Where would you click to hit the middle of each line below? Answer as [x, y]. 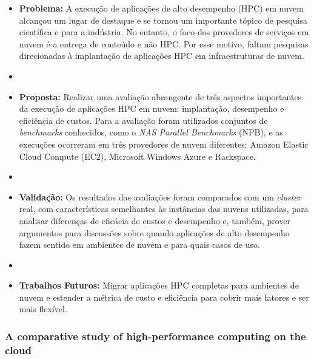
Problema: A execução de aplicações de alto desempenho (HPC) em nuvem [161, 8]
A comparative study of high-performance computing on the [155, 336]
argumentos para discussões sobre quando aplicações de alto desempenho [154, 232]
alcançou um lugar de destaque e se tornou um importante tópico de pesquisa [163, 20]
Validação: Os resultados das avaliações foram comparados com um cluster [160, 197]
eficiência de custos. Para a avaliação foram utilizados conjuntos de [143, 120]
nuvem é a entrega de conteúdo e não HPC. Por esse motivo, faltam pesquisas [164, 43]
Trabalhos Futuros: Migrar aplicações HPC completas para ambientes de [159, 285]
